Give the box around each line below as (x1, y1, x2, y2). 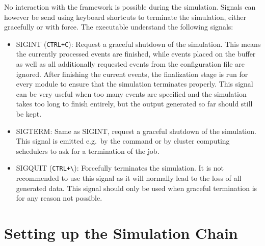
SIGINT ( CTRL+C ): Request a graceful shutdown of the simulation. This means (16, 38, 261, 49)
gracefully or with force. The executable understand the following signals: (4, 21, 233, 32)
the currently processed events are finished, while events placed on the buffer (16, 48, 256, 59)
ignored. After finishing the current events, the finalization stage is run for (16, 68, 248, 79)
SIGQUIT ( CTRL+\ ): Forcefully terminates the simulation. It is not (16, 162, 224, 173)
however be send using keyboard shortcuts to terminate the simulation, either (4, 11, 247, 22)
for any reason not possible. (16, 193, 102, 203)
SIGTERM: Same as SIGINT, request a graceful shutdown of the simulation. (16, 125, 256, 136)
